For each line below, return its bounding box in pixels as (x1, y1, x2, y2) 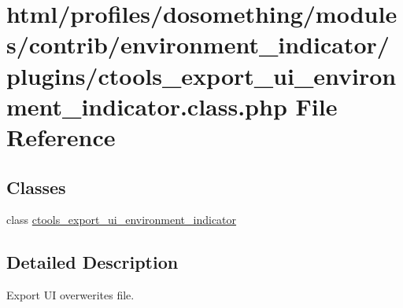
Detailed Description (6, 250, 179, 274)
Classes (6, 174, 66, 199)
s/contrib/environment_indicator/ (6, 28, 390, 60)
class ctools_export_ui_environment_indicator (6, 211, 237, 228)
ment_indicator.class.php (6, 90, 287, 122)
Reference (6, 120, 116, 152)
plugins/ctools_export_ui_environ (6, 59, 397, 91)
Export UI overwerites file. (6, 287, 135, 303)
